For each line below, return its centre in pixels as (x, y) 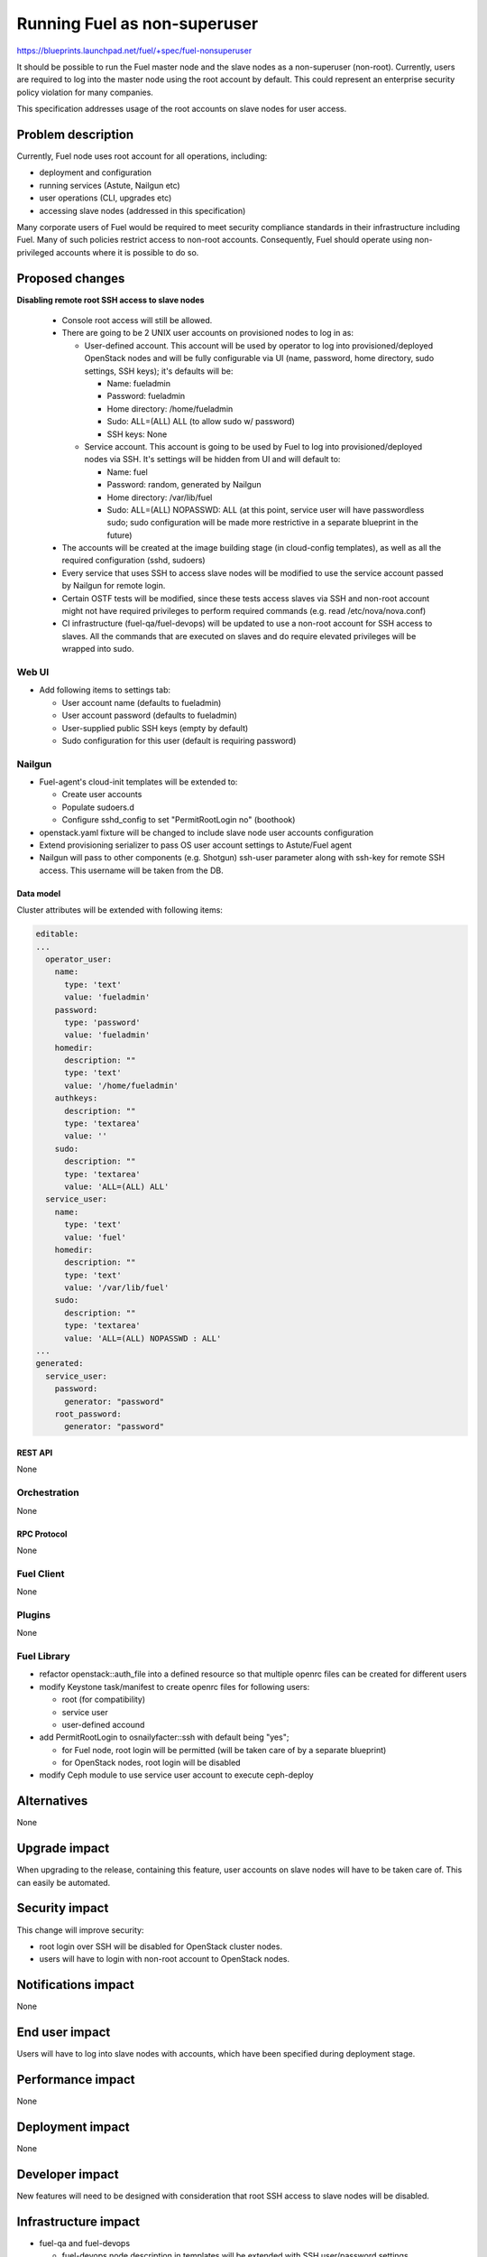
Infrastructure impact (78, 2221)
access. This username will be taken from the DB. (132, 870)
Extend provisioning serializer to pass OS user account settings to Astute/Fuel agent (195, 845)
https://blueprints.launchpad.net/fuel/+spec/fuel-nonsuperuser (134, 51)
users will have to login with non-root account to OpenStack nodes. (165, 1959)
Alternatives (52, 1801)
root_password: (88, 1414)
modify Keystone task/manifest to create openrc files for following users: (175, 1686)
